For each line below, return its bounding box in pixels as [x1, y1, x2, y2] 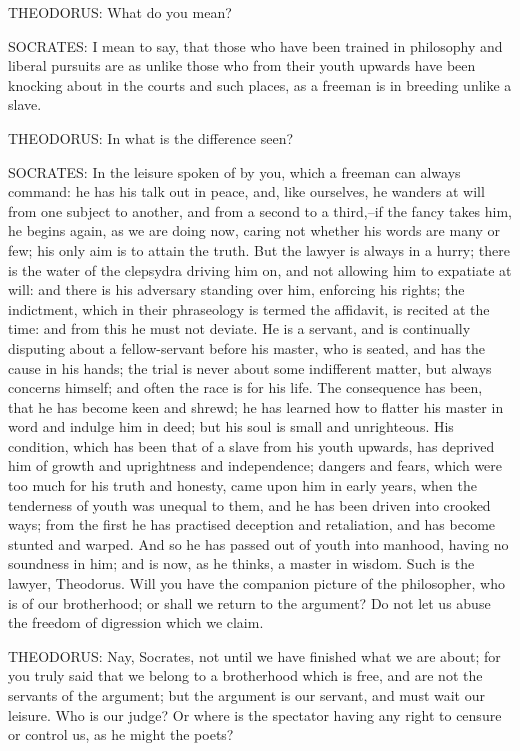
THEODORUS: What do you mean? [8, 2, 232, 22]
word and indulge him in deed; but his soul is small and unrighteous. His [8, 416, 454, 437]
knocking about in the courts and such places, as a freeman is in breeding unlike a [8, 74, 512, 95]
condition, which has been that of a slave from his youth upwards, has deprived [8, 435, 495, 456]
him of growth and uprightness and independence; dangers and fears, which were [8, 455, 503, 476]
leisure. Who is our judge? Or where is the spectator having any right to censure [8, 704, 502, 725]
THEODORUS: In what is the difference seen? [8, 127, 294, 148]
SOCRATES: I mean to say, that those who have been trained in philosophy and [8, 35, 503, 56]
